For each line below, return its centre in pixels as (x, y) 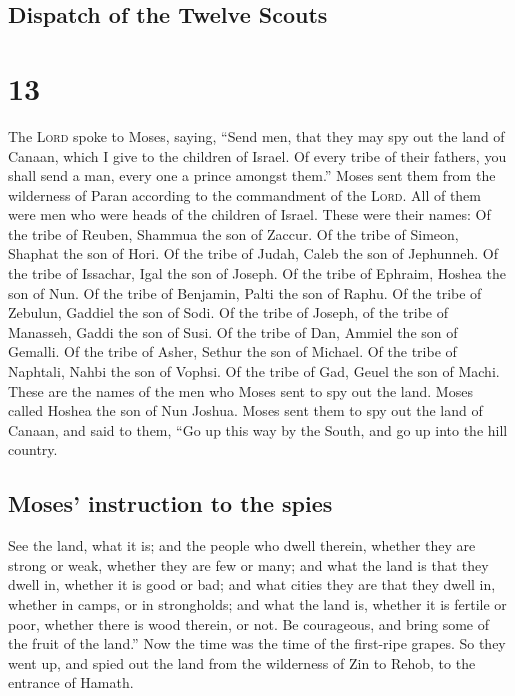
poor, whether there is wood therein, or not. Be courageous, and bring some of (248, 623)
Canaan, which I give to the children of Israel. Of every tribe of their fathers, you (257, 155)
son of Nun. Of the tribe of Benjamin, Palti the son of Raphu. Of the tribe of (245, 292)
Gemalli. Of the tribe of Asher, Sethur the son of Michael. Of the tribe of (232, 351)
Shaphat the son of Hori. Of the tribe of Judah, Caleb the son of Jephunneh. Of (253, 253)
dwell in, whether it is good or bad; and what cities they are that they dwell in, (252, 584)
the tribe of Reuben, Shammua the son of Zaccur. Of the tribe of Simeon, (233, 233)
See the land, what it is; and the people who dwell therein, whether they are (242, 545)
